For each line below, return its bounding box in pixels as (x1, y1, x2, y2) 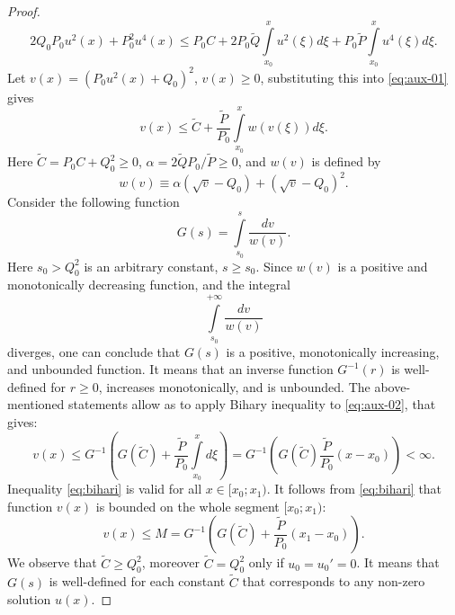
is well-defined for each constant (49, 572, 226, 591)
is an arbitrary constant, (84, 256, 219, 275)
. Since (255, 256, 292, 275)
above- (374, 377, 411, 396)
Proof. (7, 2, 40, 20)
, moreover (141, 553, 200, 572)
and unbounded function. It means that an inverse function (7, 360, 334, 379)
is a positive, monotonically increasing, (226, 342, 440, 361)
